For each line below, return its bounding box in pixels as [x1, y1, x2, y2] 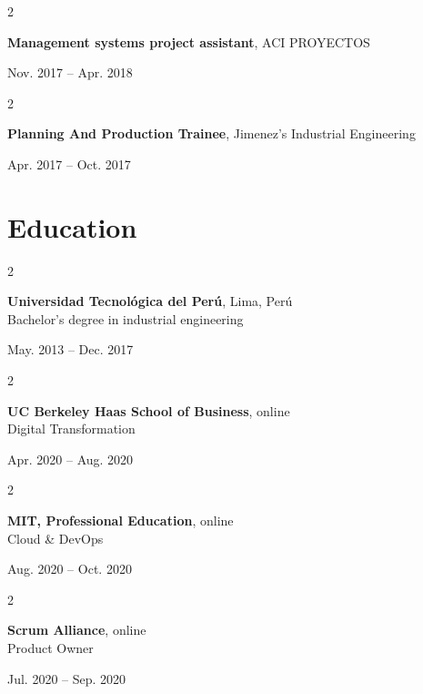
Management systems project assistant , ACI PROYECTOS [7, 32, 370, 51]
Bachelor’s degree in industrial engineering [7, 309, 244, 328]
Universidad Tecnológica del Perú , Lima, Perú [7, 291, 293, 311]
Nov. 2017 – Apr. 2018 [7, 63, 133, 82]
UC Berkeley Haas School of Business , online [7, 401, 290, 420]
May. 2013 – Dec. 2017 [7, 340, 134, 359]
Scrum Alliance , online [7, 620, 146, 639]
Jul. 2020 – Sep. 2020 [7, 668, 126, 688]
